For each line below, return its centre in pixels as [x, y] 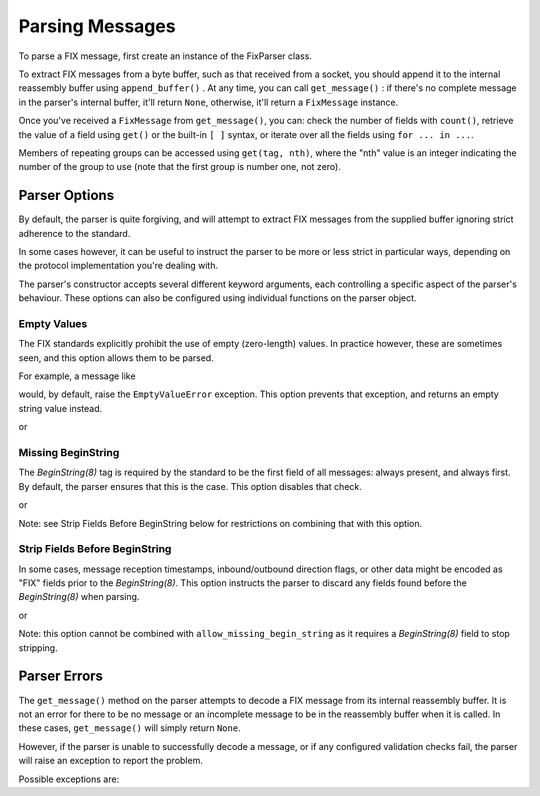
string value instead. [60, 408]
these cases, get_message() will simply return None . [129, 728]
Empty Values [53, 323]
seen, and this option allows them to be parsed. [116, 357]
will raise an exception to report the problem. [111, 761]
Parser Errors [61, 676]
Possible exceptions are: [69, 779]
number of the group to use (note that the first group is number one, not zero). [180, 167]
